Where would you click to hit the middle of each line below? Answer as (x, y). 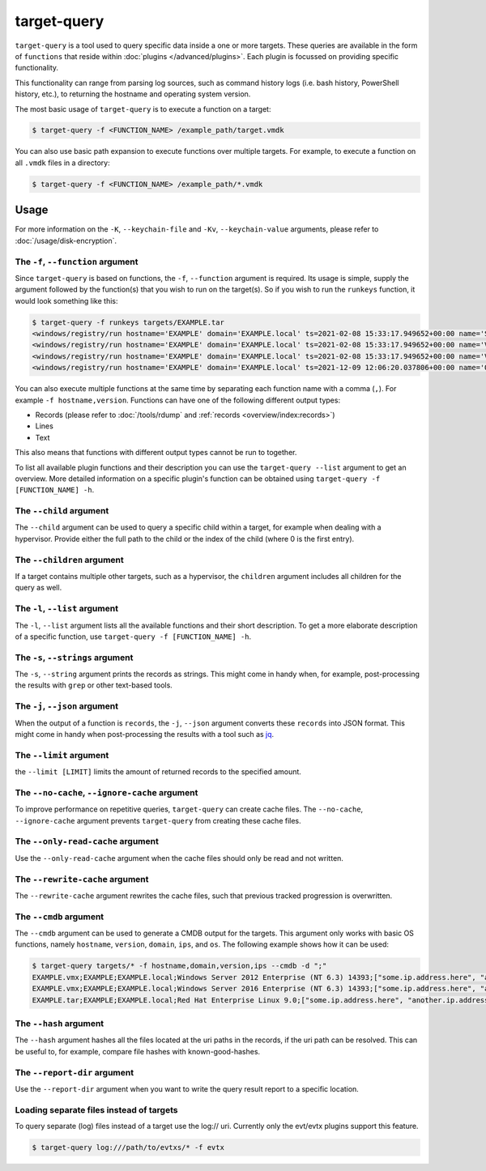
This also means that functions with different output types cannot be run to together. (156, 453)
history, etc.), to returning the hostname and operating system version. (133, 94)
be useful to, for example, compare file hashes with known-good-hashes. (138, 1051)
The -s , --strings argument (74, 658)
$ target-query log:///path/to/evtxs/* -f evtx (128, 1147)
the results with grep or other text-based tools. (94, 685)
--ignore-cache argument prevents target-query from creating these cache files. (158, 820)
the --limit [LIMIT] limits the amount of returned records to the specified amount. (158, 772)
